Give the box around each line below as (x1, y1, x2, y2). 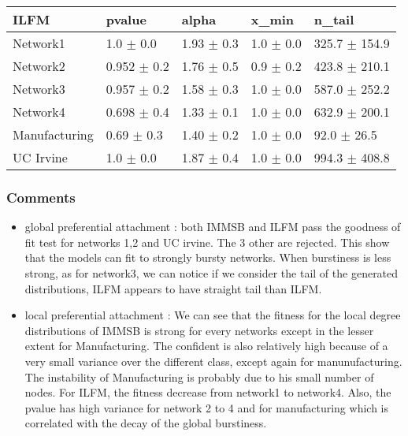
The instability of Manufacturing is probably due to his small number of (24, 368, 374, 385)
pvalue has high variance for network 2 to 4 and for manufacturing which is (24, 399, 388, 416)
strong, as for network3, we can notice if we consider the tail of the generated (24, 265, 399, 281)
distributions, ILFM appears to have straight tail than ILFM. (24, 280, 322, 296)
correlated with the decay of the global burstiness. (24, 415, 267, 431)
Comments (6, 187, 76, 207)
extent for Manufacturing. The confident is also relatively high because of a (24, 337, 388, 354)
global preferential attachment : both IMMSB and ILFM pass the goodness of (24, 218, 401, 235)
